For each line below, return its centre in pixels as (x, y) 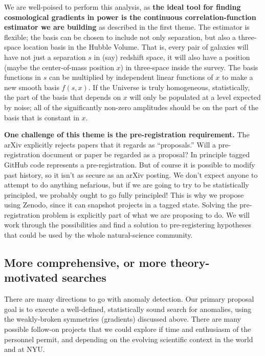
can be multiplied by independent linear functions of (131, 77)
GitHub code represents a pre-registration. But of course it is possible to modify (130, 164)
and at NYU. (25, 349)
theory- (190, 263)
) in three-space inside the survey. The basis (189, 67)
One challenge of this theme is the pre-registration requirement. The (127, 134)
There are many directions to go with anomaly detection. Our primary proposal (129, 299)
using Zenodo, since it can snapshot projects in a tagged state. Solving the (121, 205)
